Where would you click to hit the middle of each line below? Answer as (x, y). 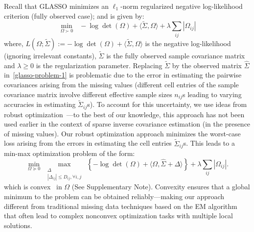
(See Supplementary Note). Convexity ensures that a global (161, 187)
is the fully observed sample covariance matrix (176, 55)
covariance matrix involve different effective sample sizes (88, 94)
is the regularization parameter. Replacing (99, 65)
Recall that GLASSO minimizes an (57, 6)
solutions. (18, 225)
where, (14, 43)
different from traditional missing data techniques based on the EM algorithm (121, 206)
